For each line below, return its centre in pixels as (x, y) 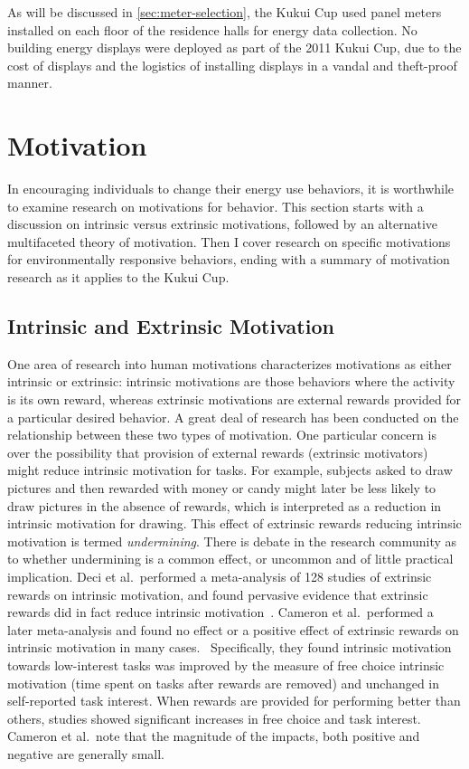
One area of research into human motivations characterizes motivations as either (230, 363)
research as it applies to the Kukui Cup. (118, 277)
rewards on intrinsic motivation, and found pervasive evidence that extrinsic (218, 594)
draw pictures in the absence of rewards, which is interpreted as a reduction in (225, 505)
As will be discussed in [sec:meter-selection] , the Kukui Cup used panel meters (225, 12)
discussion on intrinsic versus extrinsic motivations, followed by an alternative (222, 224)
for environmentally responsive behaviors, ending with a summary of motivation (229, 259)
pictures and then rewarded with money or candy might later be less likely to (222, 488)
